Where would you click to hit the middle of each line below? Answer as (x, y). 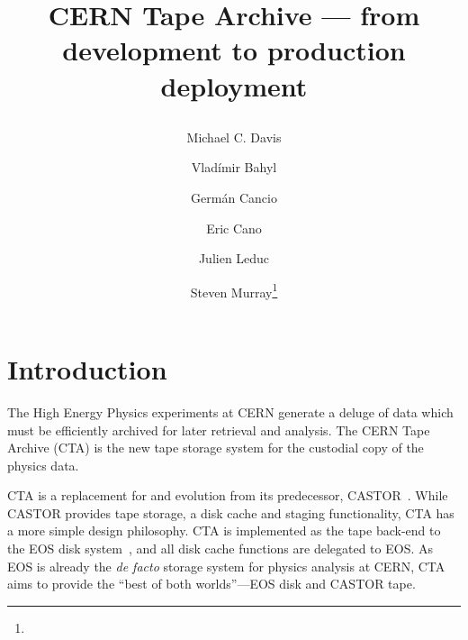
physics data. (43, 465)
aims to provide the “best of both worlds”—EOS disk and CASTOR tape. (211, 584)
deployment (234, 85)
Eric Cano (234, 228)
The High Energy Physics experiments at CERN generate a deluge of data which (230, 411)
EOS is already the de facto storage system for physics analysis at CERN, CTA (226, 566)
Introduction (87, 368)
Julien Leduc (234, 258)
